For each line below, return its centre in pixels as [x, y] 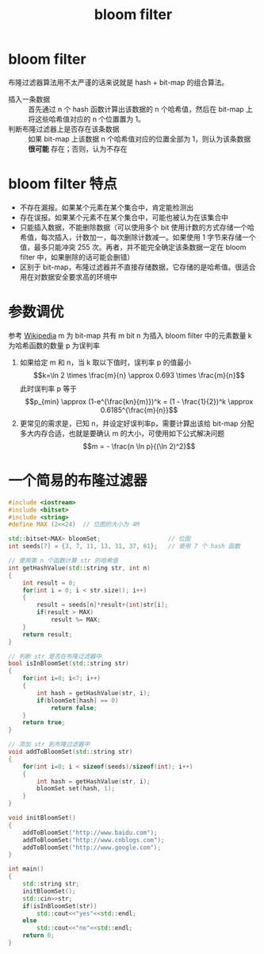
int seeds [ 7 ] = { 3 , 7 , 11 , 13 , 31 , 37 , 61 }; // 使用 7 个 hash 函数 [124, 547]
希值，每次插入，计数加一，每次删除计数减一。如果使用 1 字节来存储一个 [138, 237]
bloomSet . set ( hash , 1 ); [76, 789]
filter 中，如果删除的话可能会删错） [77, 257]
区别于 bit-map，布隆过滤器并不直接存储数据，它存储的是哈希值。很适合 [138, 267]
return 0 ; [39, 936]
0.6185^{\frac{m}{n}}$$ [139, 410]
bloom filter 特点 [63, 184]
